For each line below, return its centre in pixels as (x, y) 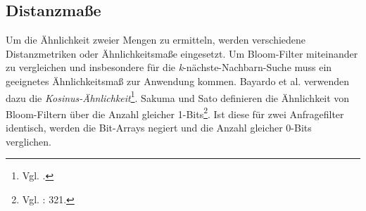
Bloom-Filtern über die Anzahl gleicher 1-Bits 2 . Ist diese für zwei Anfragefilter (175, 113)
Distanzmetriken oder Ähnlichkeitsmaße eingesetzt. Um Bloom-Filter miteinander (182, 53)
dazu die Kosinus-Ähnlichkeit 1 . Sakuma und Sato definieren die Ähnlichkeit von (178, 96)
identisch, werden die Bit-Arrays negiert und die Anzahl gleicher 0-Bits (159, 128)
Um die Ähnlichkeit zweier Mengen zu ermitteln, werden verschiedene (156, 40)
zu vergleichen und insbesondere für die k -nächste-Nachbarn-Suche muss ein (169, 67)
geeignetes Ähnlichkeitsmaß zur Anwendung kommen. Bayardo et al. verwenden (178, 81)
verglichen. (29, 141)
